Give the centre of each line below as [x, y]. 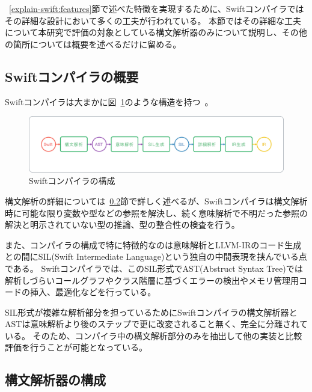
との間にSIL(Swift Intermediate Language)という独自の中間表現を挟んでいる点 [156, 256]
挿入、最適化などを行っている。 [93, 292]
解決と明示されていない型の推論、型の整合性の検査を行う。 [122, 225]
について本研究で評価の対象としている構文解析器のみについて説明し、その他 [156, 32]
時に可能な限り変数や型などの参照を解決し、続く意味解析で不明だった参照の [156, 213]
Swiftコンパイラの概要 [72, 76]
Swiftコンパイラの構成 [72, 181]
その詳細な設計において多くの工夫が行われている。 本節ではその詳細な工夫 [153, 20]
